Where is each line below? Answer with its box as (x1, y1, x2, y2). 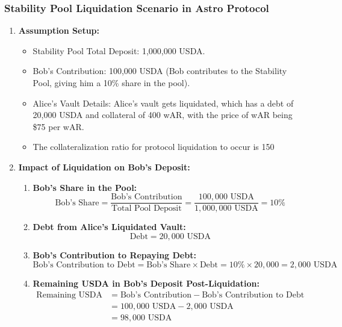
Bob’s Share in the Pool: (33, 181, 137, 193)
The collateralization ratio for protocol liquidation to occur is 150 (33, 140, 275, 153)
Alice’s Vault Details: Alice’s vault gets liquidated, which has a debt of (33, 96, 294, 109)
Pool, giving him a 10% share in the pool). (33, 76, 190, 89)
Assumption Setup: (18, 24, 100, 37)
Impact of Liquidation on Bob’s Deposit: (18, 160, 190, 173)
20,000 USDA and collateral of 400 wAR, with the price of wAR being (33, 108, 293, 121)
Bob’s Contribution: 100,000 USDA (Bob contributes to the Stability (33, 64, 287, 77)
